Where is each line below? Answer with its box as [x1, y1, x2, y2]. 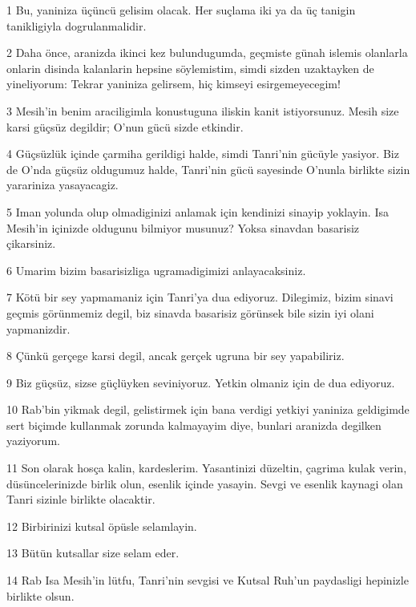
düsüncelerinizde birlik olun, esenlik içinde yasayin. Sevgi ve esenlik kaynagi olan [6, 475, 403, 492]
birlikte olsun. [6, 587, 75, 604]
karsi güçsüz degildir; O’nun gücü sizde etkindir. [6, 118, 244, 135]
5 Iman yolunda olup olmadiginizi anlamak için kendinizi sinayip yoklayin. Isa [6, 203, 389, 220]
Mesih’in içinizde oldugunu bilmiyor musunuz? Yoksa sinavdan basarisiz [6, 219, 360, 236]
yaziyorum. [6, 432, 60, 449]
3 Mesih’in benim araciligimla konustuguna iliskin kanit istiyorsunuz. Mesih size [6, 102, 399, 119]
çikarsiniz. [6, 235, 56, 252]
